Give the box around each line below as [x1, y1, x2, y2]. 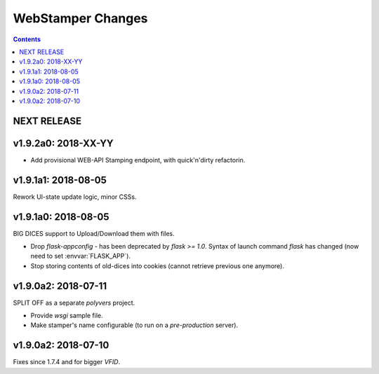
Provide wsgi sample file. [30, 312, 103, 320]
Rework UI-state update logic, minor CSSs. [13, 193, 137, 201]
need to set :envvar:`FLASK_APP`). [30, 252, 131, 261]
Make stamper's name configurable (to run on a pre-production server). [30, 321, 239, 329]
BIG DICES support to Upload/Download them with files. [13, 229, 175, 237]
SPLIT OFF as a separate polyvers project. [13, 298, 135, 307]
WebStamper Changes [13, 11, 148, 26]
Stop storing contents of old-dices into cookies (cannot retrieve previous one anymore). [30, 261, 284, 270]
